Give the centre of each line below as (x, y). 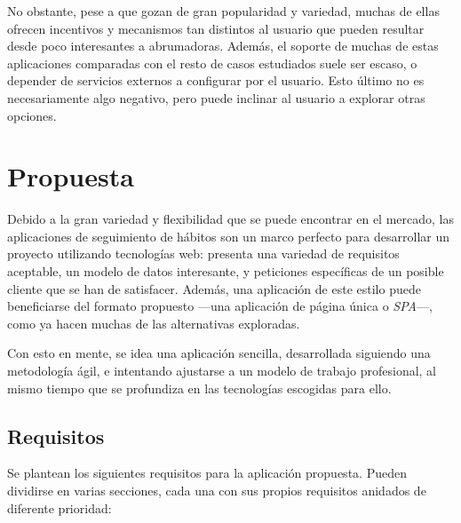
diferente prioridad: (60, 507)
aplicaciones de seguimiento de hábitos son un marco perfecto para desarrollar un (229, 236)
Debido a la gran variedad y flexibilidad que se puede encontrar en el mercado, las (230, 219)
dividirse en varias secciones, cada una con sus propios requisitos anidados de (217, 491)
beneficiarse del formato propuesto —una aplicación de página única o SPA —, (220, 306)
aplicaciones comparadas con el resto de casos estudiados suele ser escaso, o (212, 63)
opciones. (32, 115)
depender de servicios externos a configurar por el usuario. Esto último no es (216, 80)
